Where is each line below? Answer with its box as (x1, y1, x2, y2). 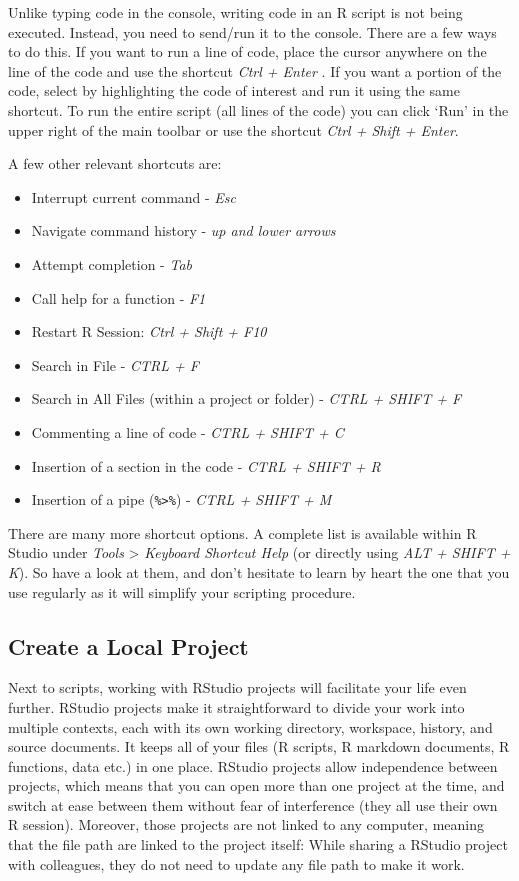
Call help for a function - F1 (31, 287, 206, 308)
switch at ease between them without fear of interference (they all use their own (8, 794, 498, 815)
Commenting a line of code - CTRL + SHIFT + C (31, 421, 344, 442)
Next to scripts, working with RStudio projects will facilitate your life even (8, 677, 467, 698)
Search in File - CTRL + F (31, 354, 199, 375)
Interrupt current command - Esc (31, 186, 237, 207)
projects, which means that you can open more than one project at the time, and (8, 775, 505, 796)
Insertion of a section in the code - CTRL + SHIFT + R (31, 455, 381, 476)
